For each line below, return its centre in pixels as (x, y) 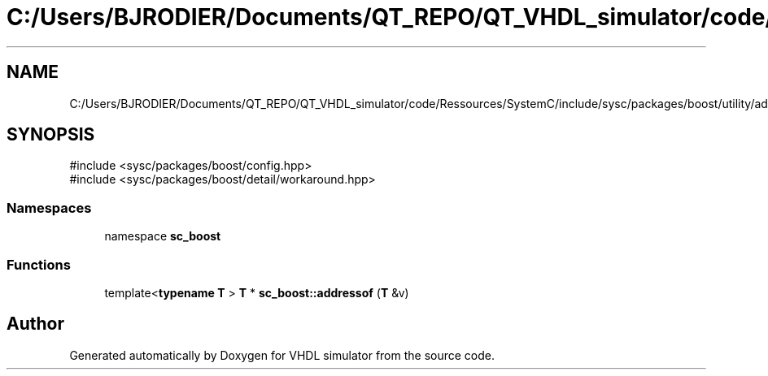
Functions (39, 264)
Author (35, 324)
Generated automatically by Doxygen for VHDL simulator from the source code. (282, 355)
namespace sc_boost (163, 236)
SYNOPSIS (51, 135)
